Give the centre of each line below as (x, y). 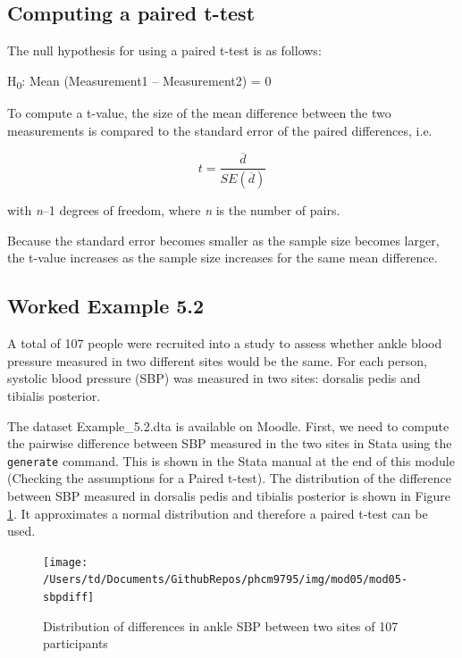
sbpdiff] (69, 598)
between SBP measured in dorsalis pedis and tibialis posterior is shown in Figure (229, 496)
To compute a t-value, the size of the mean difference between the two (199, 112)
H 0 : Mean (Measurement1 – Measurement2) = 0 (139, 81)
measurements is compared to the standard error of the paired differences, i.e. (220, 130)
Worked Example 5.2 (106, 306)
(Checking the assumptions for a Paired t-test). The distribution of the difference (229, 478)
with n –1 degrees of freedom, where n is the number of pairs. (174, 210)
